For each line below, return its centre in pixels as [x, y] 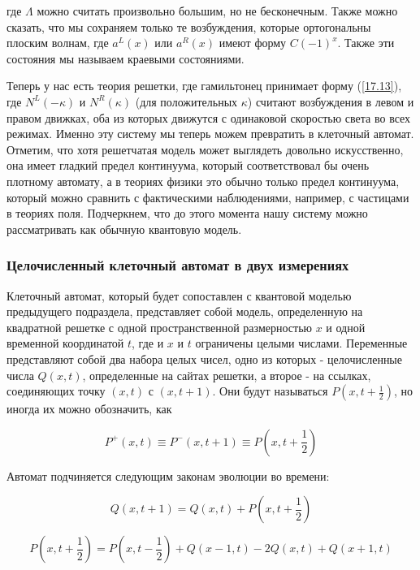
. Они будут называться [270, 391]
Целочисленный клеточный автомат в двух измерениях [178, 265]
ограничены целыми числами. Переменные [301, 343]
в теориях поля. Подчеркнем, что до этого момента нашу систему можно [187, 213]
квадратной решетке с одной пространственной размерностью [159, 327]
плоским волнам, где [58, 43]
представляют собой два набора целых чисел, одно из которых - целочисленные [204, 358]
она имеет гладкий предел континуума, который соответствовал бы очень [188, 165]
